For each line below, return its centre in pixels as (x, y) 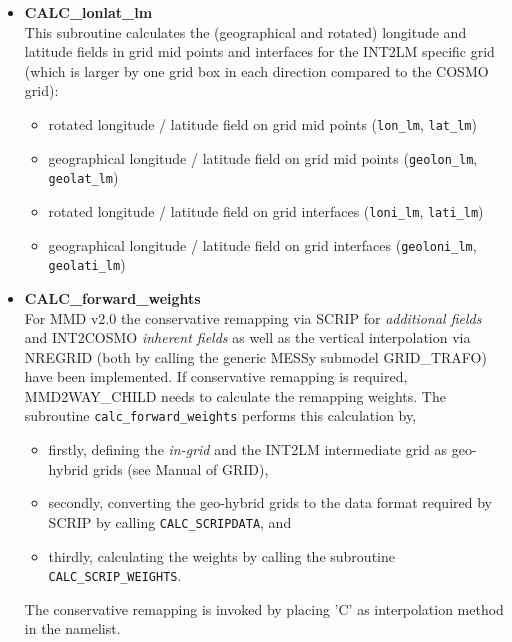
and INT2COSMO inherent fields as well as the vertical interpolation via (247, 337)
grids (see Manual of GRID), (180, 468)
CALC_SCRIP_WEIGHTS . (115, 575)
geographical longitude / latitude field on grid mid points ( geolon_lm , (263, 157)
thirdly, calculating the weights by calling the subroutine (221, 555)
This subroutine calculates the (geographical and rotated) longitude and (245, 31)
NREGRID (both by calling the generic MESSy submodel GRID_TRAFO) (255, 356)
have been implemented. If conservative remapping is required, (216, 376)
